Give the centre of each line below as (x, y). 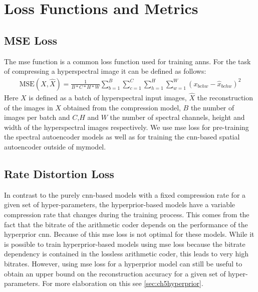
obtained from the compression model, (122, 107)
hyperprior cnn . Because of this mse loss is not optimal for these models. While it (129, 234)
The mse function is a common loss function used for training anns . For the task (127, 61)
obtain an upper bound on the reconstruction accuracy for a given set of (115, 273)
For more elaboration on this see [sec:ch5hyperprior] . (123, 283)
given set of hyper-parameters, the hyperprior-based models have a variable (120, 204)
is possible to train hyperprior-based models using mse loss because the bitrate (125, 244)
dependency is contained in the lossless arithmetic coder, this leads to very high (126, 254)
